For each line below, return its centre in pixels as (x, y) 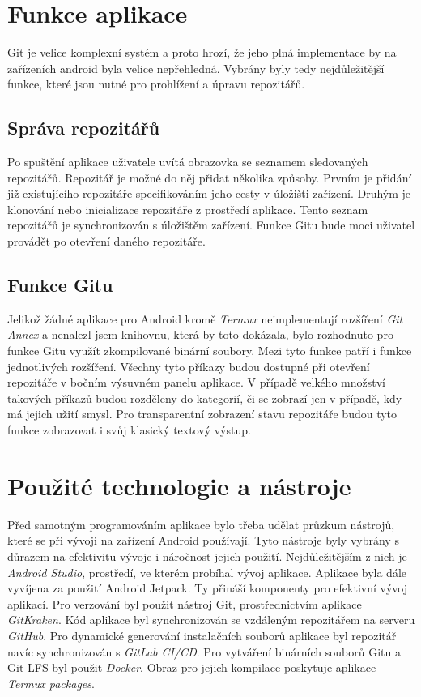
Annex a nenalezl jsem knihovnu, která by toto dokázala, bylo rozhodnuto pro (200, 334)
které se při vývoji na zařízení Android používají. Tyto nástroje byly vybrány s (203, 540)
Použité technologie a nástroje (179, 485)
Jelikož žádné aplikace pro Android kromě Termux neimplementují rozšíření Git (205, 318)
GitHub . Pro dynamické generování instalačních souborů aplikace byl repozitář (202, 635)
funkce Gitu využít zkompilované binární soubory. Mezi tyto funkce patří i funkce (210, 351)
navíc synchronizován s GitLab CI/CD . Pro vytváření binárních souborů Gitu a (204, 651)
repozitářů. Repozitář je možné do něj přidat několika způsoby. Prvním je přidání (210, 177)
